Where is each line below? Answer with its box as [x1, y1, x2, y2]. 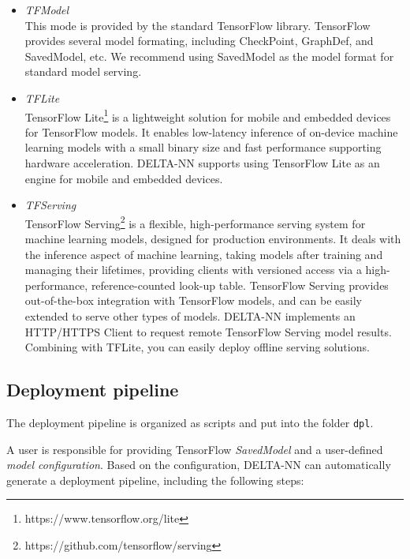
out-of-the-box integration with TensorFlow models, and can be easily [24, 292, 362, 309]
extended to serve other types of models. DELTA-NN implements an [24, 308, 356, 324]
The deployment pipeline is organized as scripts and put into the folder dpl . [6, 414, 374, 430]
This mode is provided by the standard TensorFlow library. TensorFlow [24, 17, 371, 33]
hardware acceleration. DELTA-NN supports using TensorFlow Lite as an [24, 155, 380, 171]
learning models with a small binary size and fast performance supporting [24, 139, 382, 156]
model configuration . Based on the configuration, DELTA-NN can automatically [6, 456, 391, 473]
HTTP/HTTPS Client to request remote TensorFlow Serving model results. [24, 323, 392, 340]
